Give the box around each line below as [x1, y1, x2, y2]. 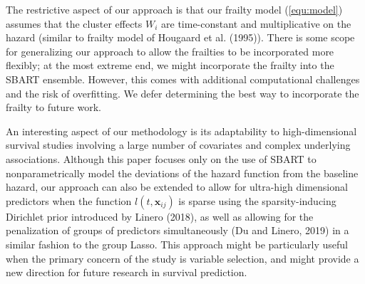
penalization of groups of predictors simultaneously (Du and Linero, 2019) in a [6, 223, 349, 238]
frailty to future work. [6, 100, 101, 115]
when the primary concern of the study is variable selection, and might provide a [6, 251, 359, 265]
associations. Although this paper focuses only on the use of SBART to [6, 151, 317, 166]
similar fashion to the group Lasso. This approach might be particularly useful [6, 236, 349, 251]
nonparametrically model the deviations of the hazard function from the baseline [6, 165, 359, 180]
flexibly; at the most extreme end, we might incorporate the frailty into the [6, 58, 334, 73]
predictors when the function [6, 193, 132, 208]
